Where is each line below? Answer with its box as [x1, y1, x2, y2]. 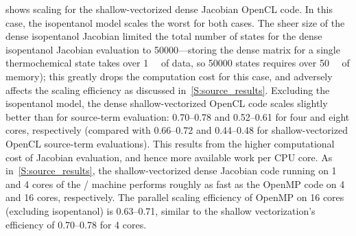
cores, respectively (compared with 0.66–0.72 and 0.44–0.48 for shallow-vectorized [5, 123, 348, 137]
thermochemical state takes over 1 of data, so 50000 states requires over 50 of [5, 56, 350, 70]
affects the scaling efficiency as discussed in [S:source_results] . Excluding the [5, 82, 330, 97]
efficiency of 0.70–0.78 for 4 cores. [5, 217, 147, 231]
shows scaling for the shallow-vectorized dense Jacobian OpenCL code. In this [5, 2, 333, 16]
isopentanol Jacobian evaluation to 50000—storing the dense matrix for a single [5, 42, 340, 56]
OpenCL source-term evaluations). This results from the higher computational [5, 136, 335, 150]
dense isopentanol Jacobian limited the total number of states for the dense [5, 29, 322, 43]
